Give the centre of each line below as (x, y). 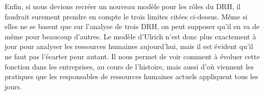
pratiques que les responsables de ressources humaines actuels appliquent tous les (131, 76)
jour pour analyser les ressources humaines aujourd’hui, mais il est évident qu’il (129, 46)
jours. (13, 86)
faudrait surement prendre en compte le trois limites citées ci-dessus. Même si (126, 16)
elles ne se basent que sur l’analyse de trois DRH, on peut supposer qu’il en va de (132, 26)
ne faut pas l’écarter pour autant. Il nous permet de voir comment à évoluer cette (132, 56)
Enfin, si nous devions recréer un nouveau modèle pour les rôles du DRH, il (123, 6)
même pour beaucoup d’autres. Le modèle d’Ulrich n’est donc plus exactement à (130, 36)
